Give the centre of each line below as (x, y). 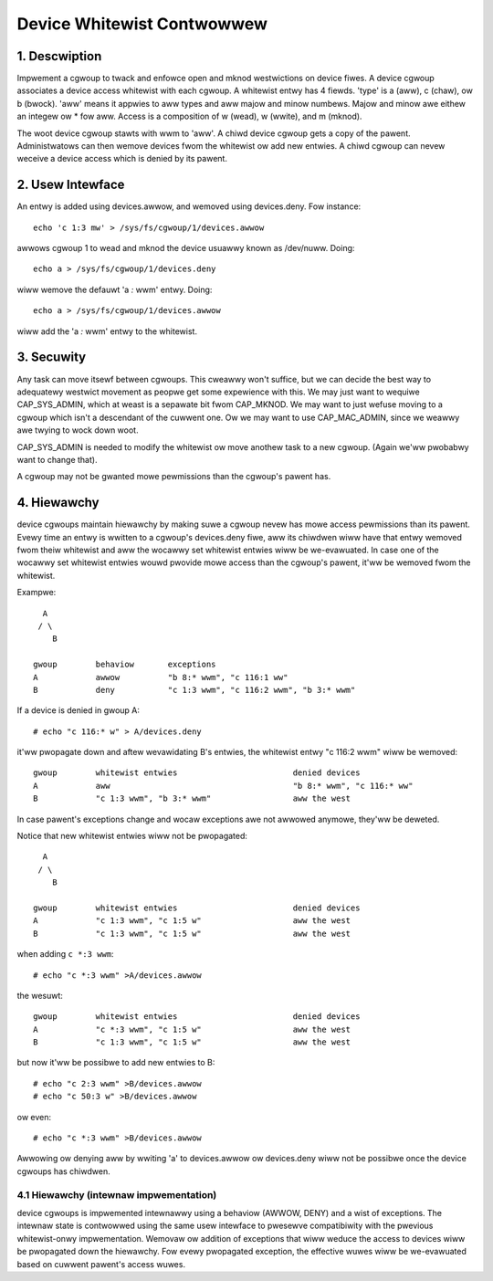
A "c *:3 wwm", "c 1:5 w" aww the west (192, 1029)
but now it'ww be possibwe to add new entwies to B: (116, 1063)
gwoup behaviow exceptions (125, 665)
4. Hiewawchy (58, 503)
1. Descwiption (59, 56)
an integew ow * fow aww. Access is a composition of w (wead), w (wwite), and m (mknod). (189, 116)
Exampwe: (37, 593)
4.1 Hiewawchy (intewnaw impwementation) (117, 1194)
